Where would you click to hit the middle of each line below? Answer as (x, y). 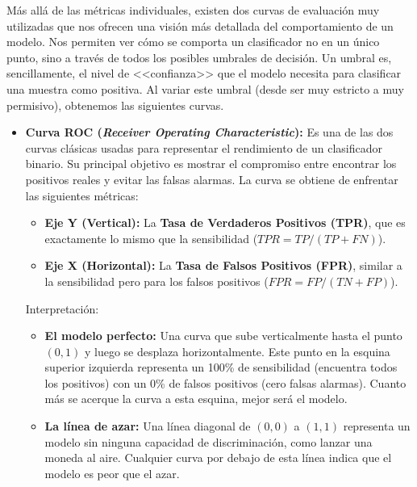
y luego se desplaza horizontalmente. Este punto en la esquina (237, 351)
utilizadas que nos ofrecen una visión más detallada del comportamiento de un (200, 25)
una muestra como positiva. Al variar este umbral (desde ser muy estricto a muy (205, 88)
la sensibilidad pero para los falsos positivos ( (156, 281)
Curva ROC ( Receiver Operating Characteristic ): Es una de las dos (209, 132)
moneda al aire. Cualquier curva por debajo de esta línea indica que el (218, 458)
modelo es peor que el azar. (112, 473)
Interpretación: (62, 308)
